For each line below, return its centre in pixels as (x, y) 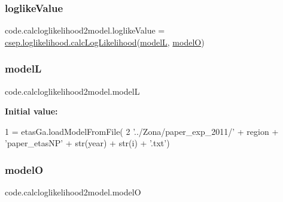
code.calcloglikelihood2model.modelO (73, 192)
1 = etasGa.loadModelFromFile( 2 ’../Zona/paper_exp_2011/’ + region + (142, 131)
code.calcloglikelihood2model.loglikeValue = (85, 30)
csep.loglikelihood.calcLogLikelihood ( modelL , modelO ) (105, 42)
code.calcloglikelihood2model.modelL (72, 91)
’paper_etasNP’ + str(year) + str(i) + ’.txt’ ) (87, 143)
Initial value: (31, 111)
